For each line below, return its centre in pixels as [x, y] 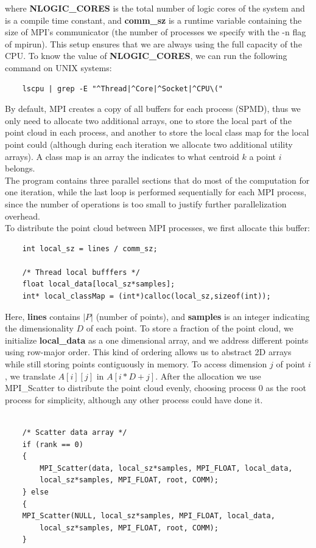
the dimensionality [39, 328]
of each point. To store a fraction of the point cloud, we [190, 328]
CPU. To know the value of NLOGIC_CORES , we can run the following [146, 56]
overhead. [23, 216]
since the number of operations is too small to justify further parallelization [146, 203]
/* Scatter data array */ [75, 432]
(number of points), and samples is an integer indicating [203, 316]
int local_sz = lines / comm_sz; [90, 248]
